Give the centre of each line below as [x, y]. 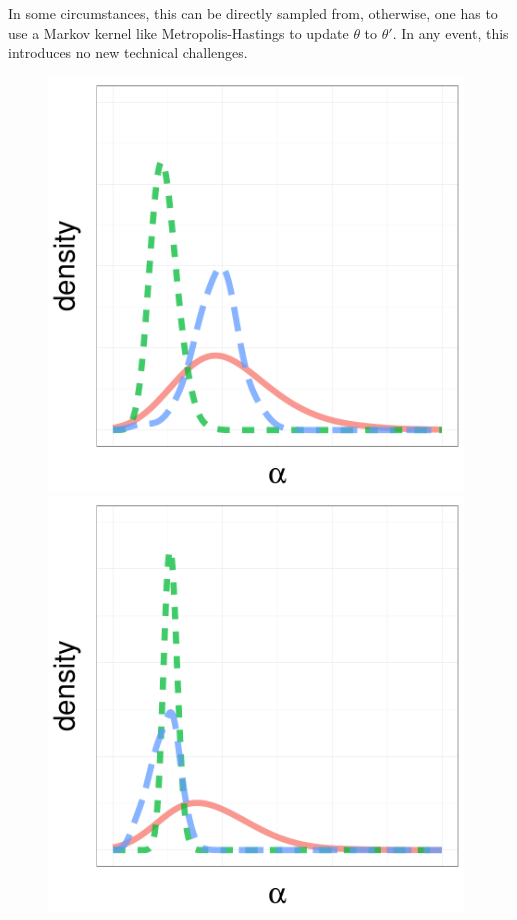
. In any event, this [450, 32]
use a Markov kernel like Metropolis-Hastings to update [178, 32]
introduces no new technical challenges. [128, 52]
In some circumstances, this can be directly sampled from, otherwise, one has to [253, 13]
